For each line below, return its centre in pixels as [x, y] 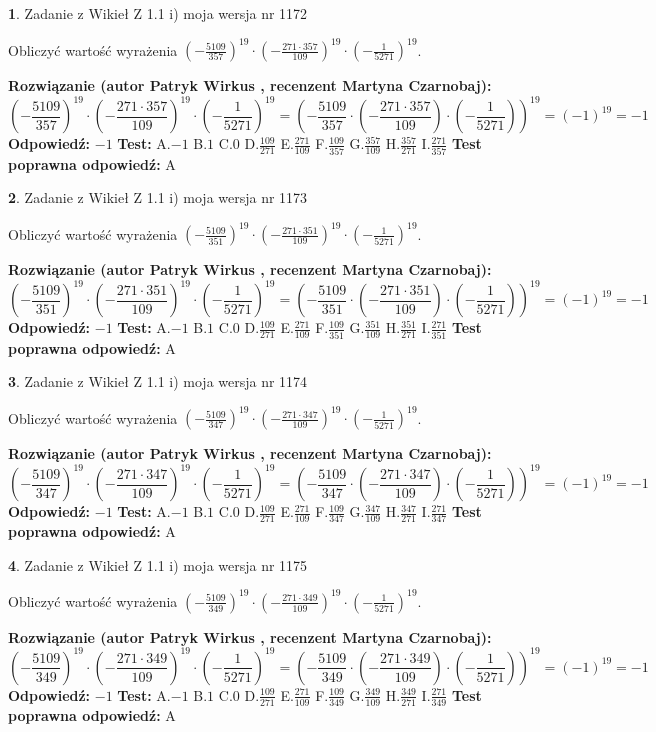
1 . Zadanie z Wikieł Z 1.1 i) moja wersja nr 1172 [158, 13]
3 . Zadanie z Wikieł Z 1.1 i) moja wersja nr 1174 [158, 381]
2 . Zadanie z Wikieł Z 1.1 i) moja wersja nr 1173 [158, 197]
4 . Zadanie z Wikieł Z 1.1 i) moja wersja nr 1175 [158, 564]
